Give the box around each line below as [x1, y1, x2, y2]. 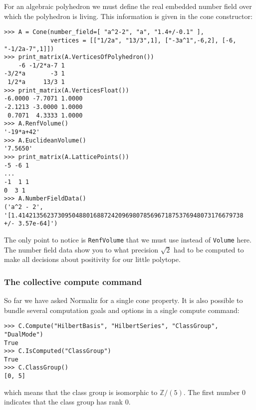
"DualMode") [4, 330, 43, 338]
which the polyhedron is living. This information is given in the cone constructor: [4, 10, 253, 21]
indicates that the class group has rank [4, 396, 123, 407]
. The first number [183, 386, 240, 397]
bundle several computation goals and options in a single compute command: [4, 304, 240, 315]
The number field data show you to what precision [4, 244, 159, 254]
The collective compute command [4, 275, 142, 287]
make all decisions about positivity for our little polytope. [4, 254, 181, 264]
